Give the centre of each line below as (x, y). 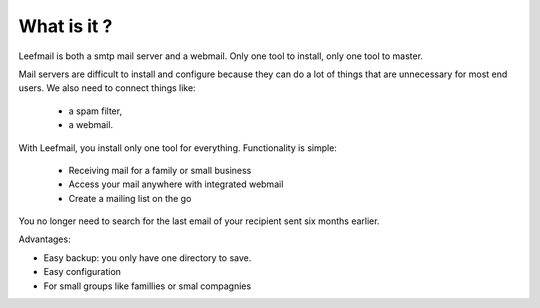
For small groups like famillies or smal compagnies (147, 286)
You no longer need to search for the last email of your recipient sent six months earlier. (199, 221)
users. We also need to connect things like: (107, 88)
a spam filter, (95, 111)
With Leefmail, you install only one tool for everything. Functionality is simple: (177, 147)
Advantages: (44, 239)
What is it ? (65, 26)
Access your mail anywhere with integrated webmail (176, 184)
